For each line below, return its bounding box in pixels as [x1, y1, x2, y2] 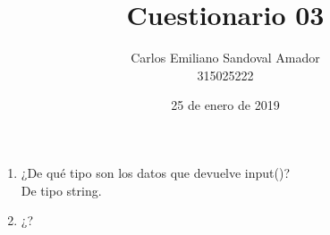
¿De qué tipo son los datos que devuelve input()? [21, 163, 291, 181]
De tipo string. [21, 180, 102, 199]
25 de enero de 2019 [171, 96, 280, 114]
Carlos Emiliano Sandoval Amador [131, 48, 320, 67]
